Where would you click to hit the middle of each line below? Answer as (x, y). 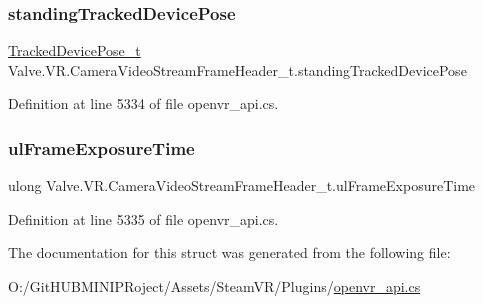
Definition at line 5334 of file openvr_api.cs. (143, 103)
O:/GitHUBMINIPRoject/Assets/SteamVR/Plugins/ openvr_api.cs (214, 286)
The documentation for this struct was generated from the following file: (229, 252)
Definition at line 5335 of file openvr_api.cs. (143, 218)
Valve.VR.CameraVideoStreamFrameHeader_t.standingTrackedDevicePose (237, 69)
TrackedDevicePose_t (74, 50)
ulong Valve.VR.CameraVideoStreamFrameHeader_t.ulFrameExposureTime (242, 185)
